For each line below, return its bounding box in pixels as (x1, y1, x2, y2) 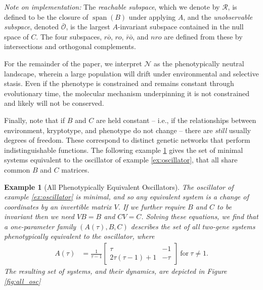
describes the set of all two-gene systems (130, 221, 255, 231)
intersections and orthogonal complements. (4, 41, 136, 52)
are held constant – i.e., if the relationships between (96, 114, 256, 125)
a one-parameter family (4, 221, 76, 231)
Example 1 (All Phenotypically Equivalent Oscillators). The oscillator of (4, 181, 234, 192)
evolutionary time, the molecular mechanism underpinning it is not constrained (4, 88, 249, 98)
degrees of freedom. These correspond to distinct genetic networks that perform (4, 135, 250, 145)
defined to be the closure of (4, 11, 89, 22)
